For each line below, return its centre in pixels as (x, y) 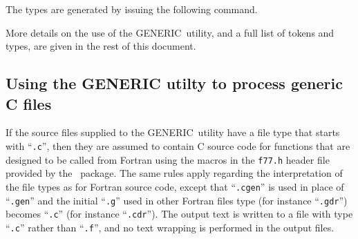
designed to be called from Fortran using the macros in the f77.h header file (168, 159)
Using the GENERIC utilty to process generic (174, 83)
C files (29, 103)
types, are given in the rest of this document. (101, 46)
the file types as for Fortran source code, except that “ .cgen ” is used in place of (175, 186)
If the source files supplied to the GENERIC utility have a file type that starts (173, 132)
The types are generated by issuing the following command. (132, 9)
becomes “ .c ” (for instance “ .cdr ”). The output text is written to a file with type (179, 214)
